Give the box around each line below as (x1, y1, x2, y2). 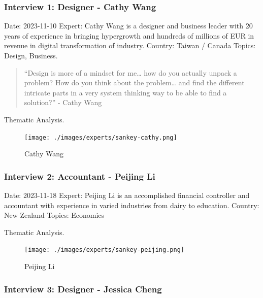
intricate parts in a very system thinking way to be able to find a (24, 87, 227, 97)
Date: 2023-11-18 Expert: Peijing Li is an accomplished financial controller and (4, 190, 250, 201)
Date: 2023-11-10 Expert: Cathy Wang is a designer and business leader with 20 (4, 20, 253, 31)
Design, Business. (4, 50, 58, 60)
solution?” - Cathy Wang (24, 97, 102, 108)
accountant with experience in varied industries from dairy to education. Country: (4, 200, 259, 210)
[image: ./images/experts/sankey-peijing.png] (24, 246, 184, 254)
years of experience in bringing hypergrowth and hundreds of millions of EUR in (4, 30, 254, 41)
